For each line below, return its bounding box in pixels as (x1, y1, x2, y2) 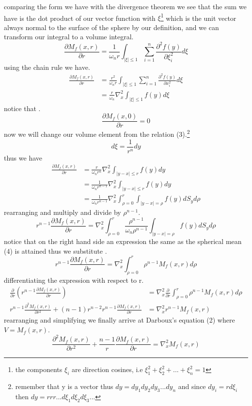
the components (15, 364, 63, 374)
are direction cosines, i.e (71, 364, 143, 374)
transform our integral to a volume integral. (4, 32, 134, 42)
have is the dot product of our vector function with (4, 13, 156, 23)
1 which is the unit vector (160, 11, 236, 23)
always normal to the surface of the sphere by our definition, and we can (4, 22, 219, 32)
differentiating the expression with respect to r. (4, 275, 144, 285)
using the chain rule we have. (4, 62, 90, 72)
